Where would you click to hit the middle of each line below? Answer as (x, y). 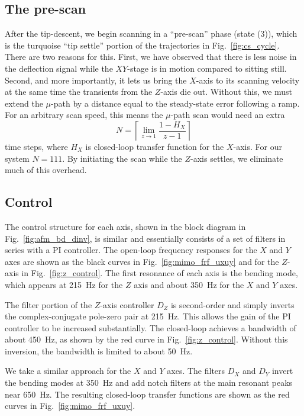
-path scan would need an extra (228, 115)
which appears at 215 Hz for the (64, 284)
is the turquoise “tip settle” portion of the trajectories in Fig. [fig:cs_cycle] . (142, 45)
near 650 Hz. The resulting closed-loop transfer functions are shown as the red (147, 394)
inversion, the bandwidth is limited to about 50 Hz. (99, 351)
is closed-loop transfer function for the (155, 146)
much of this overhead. (46, 170)
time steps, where (36, 146)
